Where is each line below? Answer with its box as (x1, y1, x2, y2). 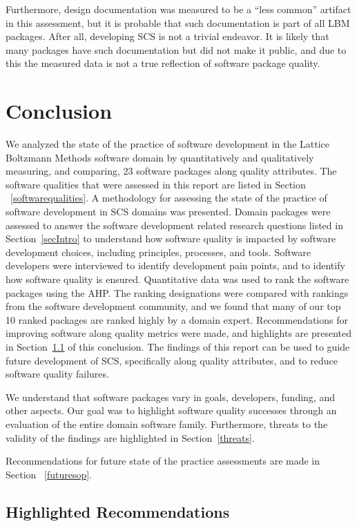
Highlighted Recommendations (6, 500, 230, 522)
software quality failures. (6, 367, 109, 381)
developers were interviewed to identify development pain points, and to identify (6, 258, 345, 273)
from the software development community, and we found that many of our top (6, 299, 341, 313)
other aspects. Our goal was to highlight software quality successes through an (6, 403, 337, 418)
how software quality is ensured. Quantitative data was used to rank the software (6, 272, 349, 286)
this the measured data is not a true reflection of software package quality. (6, 56, 320, 70)
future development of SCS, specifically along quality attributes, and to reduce (6, 353, 338, 367)
